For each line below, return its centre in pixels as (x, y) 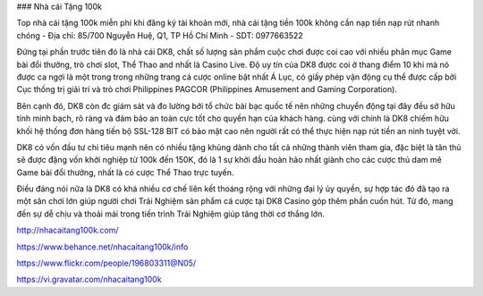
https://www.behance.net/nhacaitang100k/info (102, 247)
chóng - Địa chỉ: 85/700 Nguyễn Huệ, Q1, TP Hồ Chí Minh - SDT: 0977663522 (160, 35)
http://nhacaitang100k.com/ (68, 230)
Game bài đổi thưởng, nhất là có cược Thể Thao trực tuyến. (125, 172)
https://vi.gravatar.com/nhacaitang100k (89, 279)
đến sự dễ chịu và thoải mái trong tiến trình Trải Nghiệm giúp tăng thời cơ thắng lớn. (171, 214)
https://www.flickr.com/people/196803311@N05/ (106, 263)
